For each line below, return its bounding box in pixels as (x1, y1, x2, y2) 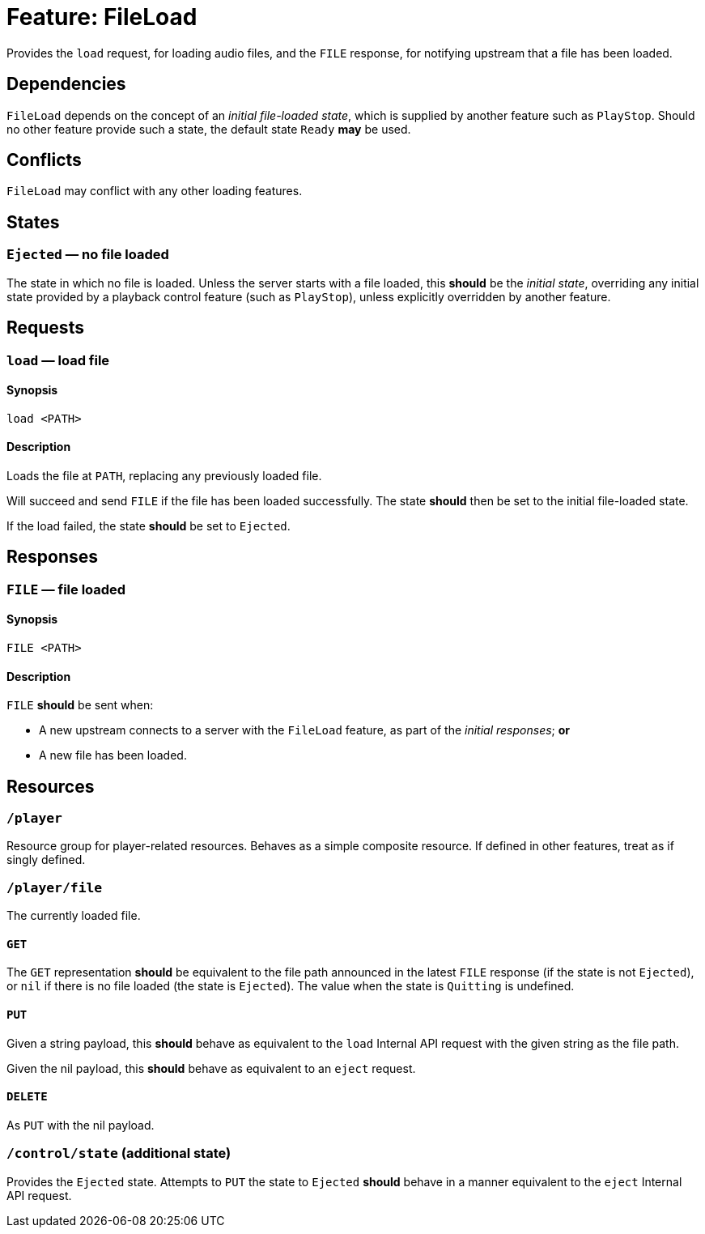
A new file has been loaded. (39, 748, 187, 763)
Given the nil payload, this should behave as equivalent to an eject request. (6, 1061, 416, 1075)
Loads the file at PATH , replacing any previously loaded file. (6, 468, 322, 483)
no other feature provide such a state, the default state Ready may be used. (6, 121, 411, 136)
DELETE (6, 1090, 48, 1104)
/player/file (6, 879, 103, 896)
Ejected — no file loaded (6, 246, 169, 263)
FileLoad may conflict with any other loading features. (6, 184, 303, 198)
